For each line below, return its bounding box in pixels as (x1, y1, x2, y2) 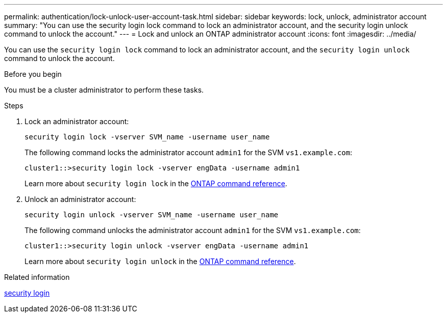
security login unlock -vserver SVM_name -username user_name (24, 211, 279, 219)
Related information (4, 273, 70, 281)
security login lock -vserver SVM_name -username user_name (24, 133, 270, 141)
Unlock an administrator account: (24, 195, 136, 204)
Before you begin (4, 70, 62, 78)
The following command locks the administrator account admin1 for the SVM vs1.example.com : (24, 148, 353, 157)
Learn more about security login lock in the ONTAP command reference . (24, 179, 287, 188)
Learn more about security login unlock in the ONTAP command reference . (24, 257, 296, 266)
